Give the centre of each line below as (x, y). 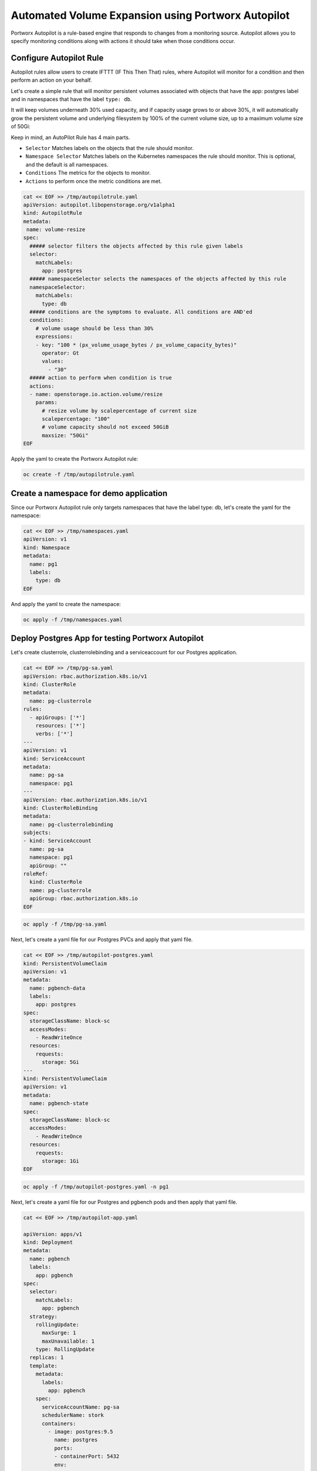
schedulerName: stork (73, 1415)
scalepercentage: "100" (76, 419)
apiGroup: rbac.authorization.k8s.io (84, 898)
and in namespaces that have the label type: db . (71, 99)
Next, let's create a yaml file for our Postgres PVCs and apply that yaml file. (102, 940)
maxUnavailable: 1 (68, 1341)
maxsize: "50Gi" (65, 435)
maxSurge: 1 (59, 1333)
